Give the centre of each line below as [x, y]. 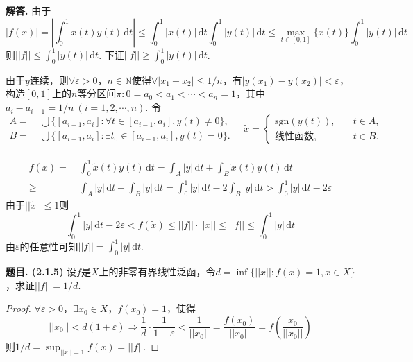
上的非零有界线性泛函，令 [157, 271]
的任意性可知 [49, 246]
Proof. [18, 308]
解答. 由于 [28, 10]
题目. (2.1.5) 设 [41, 271]
